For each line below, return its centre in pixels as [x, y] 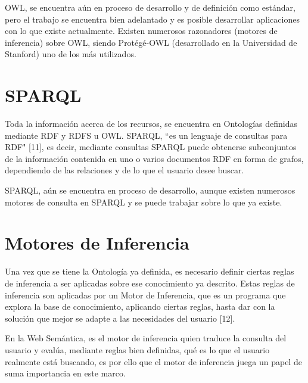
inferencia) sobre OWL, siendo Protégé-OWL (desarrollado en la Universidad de [151, 42]
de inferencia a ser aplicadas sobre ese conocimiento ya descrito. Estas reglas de [150, 283]
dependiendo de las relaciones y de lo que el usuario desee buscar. [125, 170]
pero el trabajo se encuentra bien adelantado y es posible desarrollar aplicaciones [152, 19]
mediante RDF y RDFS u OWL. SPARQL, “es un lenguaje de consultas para [146, 135]
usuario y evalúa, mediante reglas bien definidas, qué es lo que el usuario [137, 349]
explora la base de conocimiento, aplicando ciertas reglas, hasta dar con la [140, 306]
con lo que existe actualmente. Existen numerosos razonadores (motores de [141, 31]
